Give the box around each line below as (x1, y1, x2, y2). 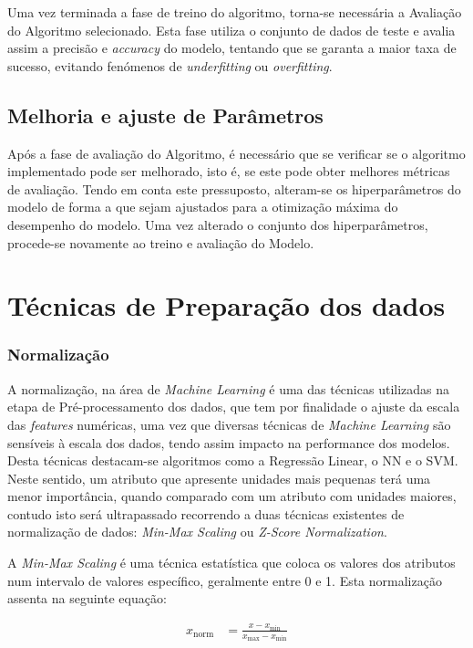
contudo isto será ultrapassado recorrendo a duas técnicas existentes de (7, 504, 405, 523)
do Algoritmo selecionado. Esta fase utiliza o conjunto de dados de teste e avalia (7, 20, 456, 39)
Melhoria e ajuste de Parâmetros (7, 100, 324, 129)
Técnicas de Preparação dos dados (7, 287, 446, 324)
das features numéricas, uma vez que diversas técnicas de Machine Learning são (7, 414, 451, 434)
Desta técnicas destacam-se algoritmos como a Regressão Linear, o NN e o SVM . (7, 451, 458, 470)
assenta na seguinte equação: (7, 589, 167, 608)
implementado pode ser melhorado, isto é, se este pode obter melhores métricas (7, 162, 450, 181)
